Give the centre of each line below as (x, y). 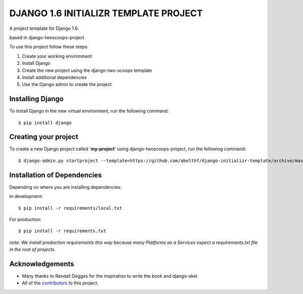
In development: (26, 196)
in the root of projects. (32, 249)
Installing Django (37, 99)
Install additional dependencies (54, 77)
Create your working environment (57, 56)
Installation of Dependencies (56, 175)
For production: (25, 219)
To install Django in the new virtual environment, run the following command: (89, 111)
